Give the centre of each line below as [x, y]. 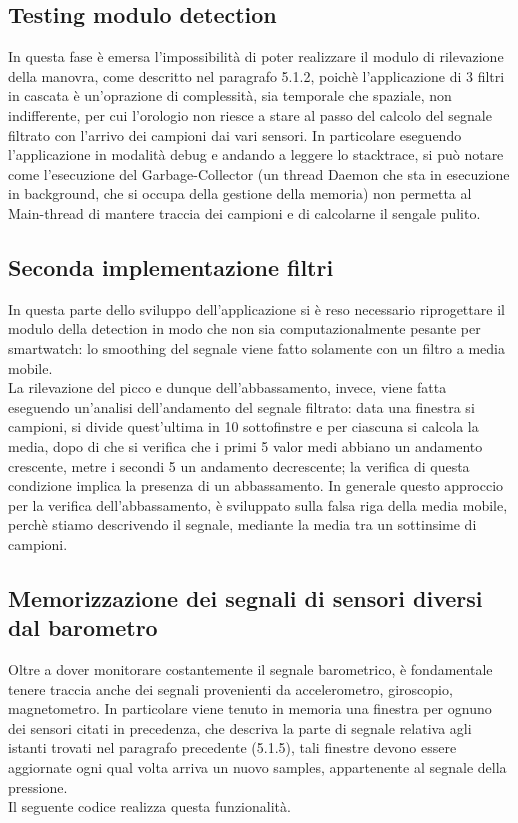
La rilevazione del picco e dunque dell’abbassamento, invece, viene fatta [227, 387]
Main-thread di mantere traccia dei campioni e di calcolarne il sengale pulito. [244, 212]
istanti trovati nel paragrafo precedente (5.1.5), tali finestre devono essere [232, 747]
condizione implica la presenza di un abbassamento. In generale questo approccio [256, 485]
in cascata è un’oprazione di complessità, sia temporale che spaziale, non [230, 95]
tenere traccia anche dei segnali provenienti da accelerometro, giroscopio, [230, 688]
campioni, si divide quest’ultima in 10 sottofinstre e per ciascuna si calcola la [243, 426]
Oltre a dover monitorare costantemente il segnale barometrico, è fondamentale [250, 669]
